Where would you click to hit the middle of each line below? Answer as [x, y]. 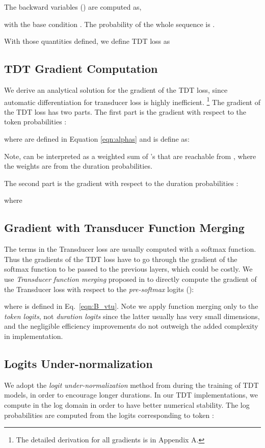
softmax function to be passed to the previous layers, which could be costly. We [128, 269]
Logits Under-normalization [78, 363]
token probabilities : [35, 122]
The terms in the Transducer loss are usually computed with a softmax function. [130, 249]
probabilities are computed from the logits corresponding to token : [109, 415]
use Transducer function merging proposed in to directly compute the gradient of [130, 279]
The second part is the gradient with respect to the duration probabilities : [121, 183]
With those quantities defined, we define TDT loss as [87, 41]
